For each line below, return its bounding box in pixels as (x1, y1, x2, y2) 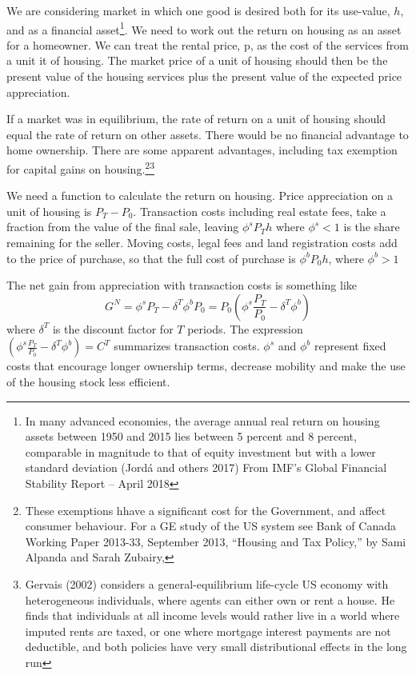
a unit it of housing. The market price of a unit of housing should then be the (6, 52, 388, 69)
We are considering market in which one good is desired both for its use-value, (6, 2, 390, 18)
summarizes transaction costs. (114, 337, 260, 354)
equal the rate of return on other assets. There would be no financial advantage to (6, 126, 409, 142)
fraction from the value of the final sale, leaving (6, 218, 239, 235)
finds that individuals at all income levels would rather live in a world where (25, 607, 400, 624)
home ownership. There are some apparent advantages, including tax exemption (6, 142, 398, 158)
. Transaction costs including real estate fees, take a (133, 202, 386, 219)
